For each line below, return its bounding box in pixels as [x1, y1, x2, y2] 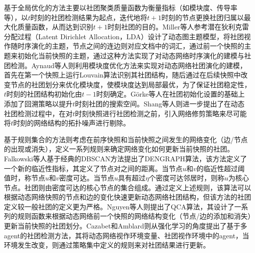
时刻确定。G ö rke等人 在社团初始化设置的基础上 [96, 89, 245, 99]
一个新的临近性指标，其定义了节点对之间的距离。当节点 [4, 163, 182, 173]
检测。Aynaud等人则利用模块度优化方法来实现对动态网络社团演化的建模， [10, 60, 247, 70]
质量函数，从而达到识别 [17, 22, 93, 32]
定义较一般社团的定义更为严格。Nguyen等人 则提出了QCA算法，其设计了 [4, 201, 234, 211]
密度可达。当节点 [59, 173, 114, 183]
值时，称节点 [4, 173, 45, 183]
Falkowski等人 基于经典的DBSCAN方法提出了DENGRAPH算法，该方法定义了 [4, 153, 247, 163]
